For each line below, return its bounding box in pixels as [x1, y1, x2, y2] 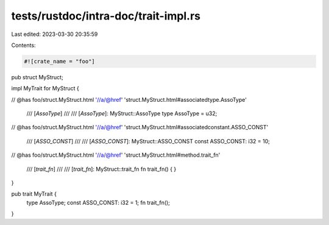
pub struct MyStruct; [11, 73, 63, 80]
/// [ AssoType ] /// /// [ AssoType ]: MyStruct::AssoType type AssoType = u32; [26, 110, 218, 117]
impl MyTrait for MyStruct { [11, 85, 79, 92]
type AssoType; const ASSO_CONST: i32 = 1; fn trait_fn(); [26, 199, 171, 206]
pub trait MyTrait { [11, 190, 57, 198]
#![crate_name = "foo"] [24, 58, 96, 65]
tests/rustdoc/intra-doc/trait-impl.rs [11, 9, 201, 23]
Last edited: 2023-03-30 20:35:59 [11, 30, 98, 38]
